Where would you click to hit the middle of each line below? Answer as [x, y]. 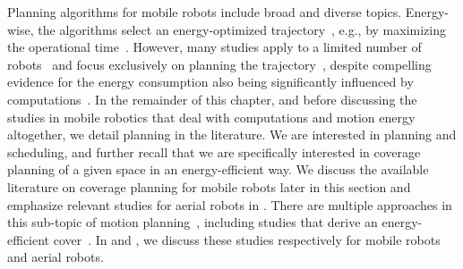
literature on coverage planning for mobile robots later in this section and [209, 186]
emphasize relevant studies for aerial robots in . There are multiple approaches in [230, 204]
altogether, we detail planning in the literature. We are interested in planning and [232, 134]
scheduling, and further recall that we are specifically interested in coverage [214, 151]
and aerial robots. [56, 257]
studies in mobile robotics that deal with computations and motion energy [211, 117]
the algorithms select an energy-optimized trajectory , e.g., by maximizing [242, 29]
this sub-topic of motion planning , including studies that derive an [193, 222]
